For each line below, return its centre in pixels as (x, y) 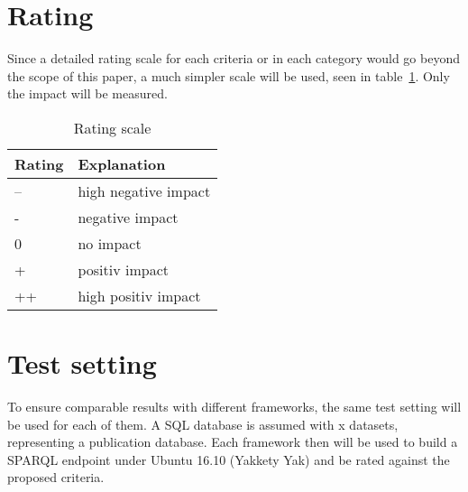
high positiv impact (139, 295)
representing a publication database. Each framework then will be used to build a (233, 442)
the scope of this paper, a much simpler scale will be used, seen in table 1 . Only (229, 75)
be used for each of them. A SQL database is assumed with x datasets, (203, 424)
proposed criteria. (56, 477)
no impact (110, 243)
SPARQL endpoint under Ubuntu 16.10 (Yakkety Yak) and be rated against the (229, 459)
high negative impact (144, 190)
